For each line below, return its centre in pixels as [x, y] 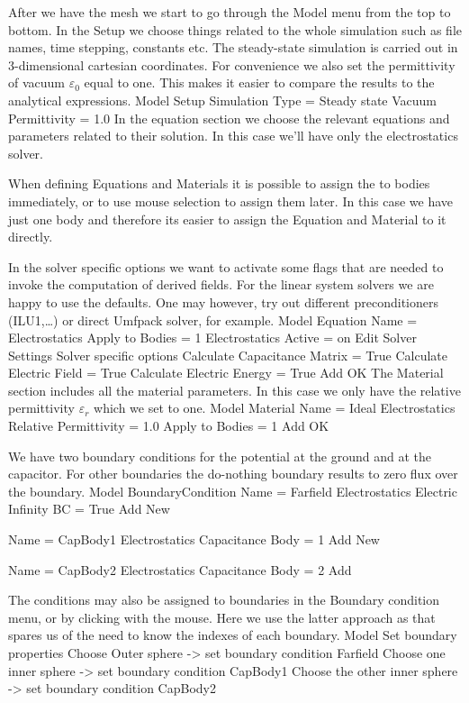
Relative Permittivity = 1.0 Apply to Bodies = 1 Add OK [169, 426]
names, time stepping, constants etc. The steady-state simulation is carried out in [233, 47]
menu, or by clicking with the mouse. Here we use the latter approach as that [222, 617]
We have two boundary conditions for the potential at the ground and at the [220, 456]
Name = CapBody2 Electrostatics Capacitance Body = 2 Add [180, 569]
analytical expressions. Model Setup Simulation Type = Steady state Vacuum [222, 100]
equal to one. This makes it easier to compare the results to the [259, 82]
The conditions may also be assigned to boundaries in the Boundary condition [224, 600]
